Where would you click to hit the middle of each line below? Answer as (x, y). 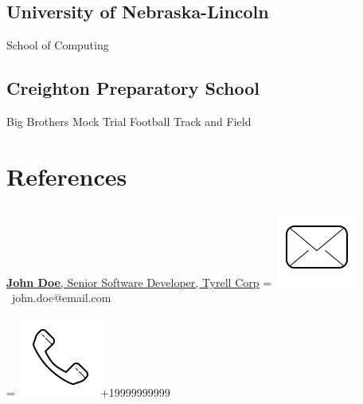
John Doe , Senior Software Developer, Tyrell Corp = (139, 282)
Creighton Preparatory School (133, 88)
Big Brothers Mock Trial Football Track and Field (129, 121)
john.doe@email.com (61, 298)
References (67, 176)
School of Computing (58, 45)
